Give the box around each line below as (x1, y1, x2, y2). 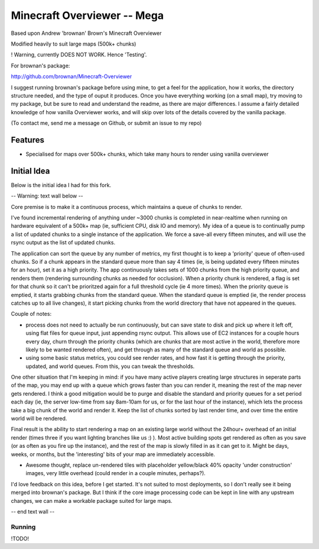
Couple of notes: (11, 311, 52, 318)
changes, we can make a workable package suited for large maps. (11, 497, 172, 504)
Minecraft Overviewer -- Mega (11, 9, 164, 22)
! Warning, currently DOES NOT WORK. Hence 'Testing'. (11, 51, 147, 59)
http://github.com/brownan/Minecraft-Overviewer (11, 73, 132, 80)
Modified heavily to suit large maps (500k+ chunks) (11, 40, 136, 47)
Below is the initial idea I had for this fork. (11, 181, 112, 189)
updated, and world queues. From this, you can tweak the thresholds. (25, 363, 195, 370)
